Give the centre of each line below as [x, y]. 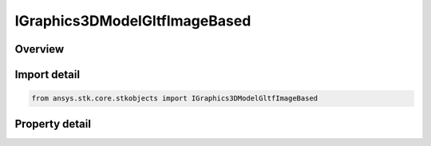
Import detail [47, 75]
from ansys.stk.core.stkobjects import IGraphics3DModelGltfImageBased [175, 99]
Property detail [53, 124]
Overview [40, 49]
